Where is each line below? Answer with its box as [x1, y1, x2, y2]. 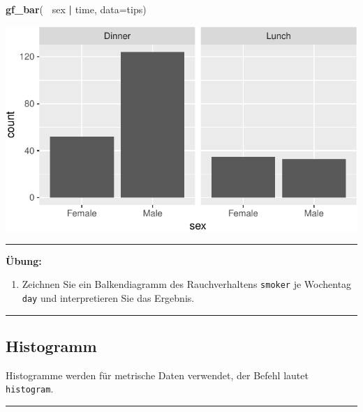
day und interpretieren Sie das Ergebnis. [22, 290, 195, 305]
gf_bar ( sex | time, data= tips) [6, 2, 147, 16]
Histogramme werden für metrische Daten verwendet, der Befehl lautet [6, 367, 309, 382]
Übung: [6, 253, 42, 268]
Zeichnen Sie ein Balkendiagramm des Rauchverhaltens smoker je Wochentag [22, 277, 352, 291]
